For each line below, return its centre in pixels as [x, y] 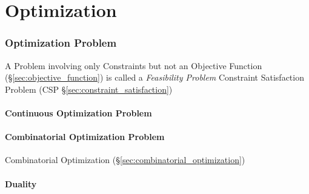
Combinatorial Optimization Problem [85, 137]
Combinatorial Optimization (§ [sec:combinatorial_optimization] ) [125, 160]
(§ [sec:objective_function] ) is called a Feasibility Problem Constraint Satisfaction [154, 77]
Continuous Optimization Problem [78, 112]
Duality [21, 183]
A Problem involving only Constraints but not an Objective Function [134, 65]
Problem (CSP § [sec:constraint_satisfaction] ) [89, 89]
